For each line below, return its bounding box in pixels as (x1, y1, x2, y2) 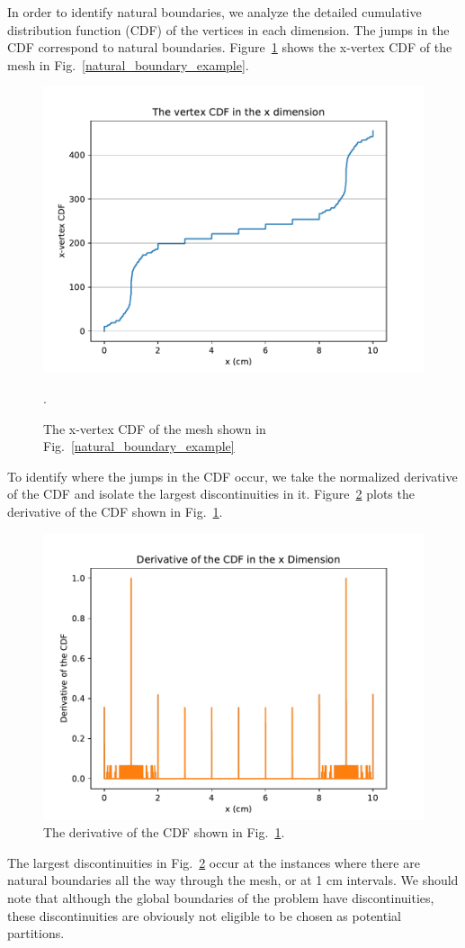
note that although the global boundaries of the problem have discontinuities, (7, 888, 434, 907)
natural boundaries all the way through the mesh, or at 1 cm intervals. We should (7, 871, 459, 889)
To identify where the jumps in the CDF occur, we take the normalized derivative (7, 466, 458, 485)
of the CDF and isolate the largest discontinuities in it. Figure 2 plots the (7, 484, 415, 503)
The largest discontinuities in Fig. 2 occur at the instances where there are (7, 853, 420, 871)
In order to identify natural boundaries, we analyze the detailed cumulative (7, 3, 422, 21)
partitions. (7, 924, 65, 943)
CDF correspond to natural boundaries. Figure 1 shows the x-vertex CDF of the (7, 38, 452, 57)
